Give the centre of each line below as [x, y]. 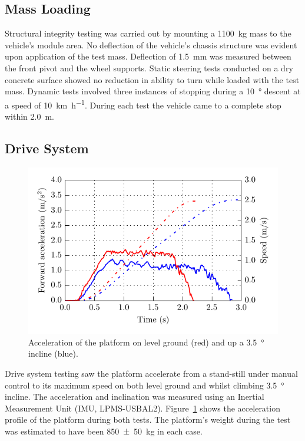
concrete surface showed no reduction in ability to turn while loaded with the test [152, 79]
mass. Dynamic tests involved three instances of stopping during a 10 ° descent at [153, 91]
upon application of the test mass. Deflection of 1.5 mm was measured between [148, 56]
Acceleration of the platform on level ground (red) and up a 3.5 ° [146, 342]
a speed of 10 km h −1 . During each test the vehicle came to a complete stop [143, 104]
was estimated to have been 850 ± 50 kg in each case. [104, 431]
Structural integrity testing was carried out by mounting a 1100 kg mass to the [148, 33]
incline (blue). [53, 353]
